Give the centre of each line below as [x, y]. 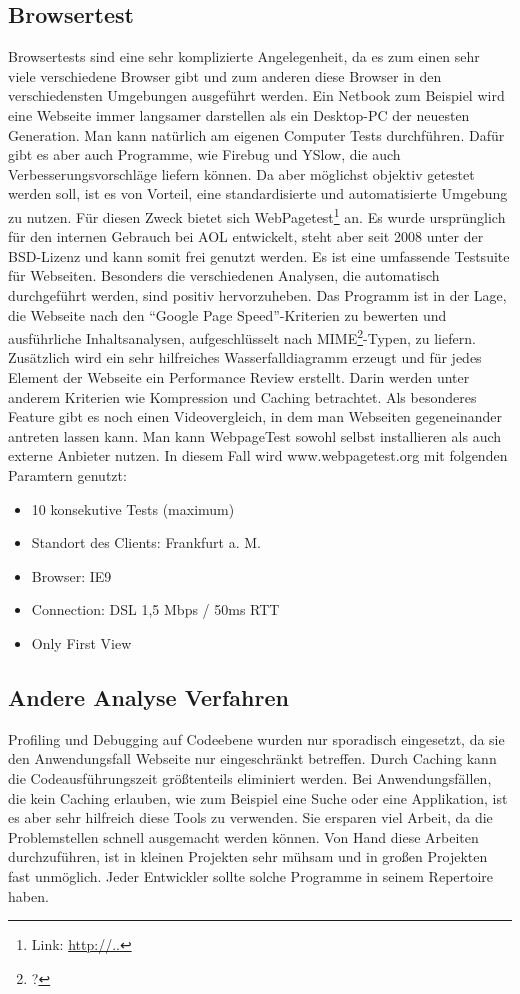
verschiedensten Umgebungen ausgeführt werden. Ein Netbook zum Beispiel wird [256, 95]
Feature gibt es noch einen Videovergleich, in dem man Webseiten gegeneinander [255, 416]
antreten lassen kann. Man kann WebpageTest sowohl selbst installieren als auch [255, 435]
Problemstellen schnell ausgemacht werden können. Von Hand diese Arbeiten [243, 836]
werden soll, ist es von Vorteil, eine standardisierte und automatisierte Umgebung [258, 193]
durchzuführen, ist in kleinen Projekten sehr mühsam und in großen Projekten [248, 856]
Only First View [81, 642]
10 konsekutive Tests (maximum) [133, 508]
